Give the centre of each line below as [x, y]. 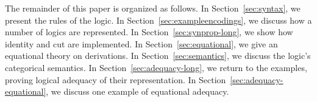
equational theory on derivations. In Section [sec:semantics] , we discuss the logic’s [158, 56]
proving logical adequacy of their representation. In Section [116, 79]
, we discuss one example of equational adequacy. [137, 91]
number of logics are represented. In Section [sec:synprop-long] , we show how [149, 32]
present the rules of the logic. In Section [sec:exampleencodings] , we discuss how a [158, 20]
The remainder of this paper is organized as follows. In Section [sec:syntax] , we [153, 8]
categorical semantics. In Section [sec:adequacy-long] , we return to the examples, [156, 67]
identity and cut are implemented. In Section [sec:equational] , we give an [141, 43]
